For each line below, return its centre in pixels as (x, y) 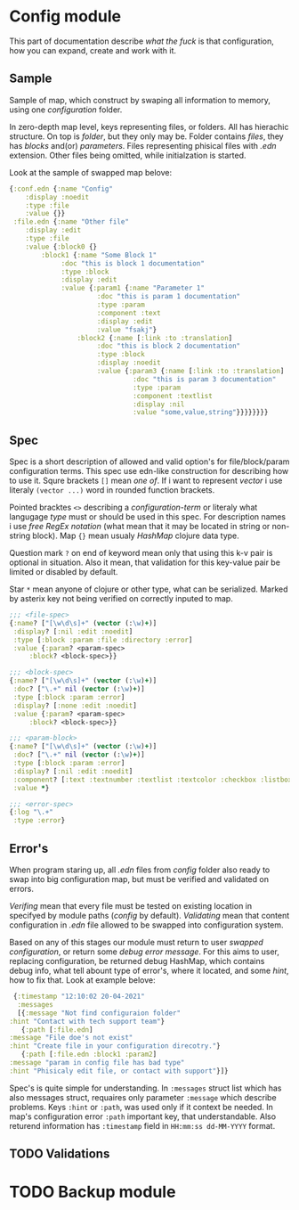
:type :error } (39, 821)
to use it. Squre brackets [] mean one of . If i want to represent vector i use (146, 481)
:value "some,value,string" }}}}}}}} (200, 413)
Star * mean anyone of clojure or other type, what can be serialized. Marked (149, 589)
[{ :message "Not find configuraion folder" (99, 1013)
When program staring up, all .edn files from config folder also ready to (140, 870)
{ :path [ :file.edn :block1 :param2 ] (89, 1055)
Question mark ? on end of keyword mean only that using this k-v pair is (141, 553)
